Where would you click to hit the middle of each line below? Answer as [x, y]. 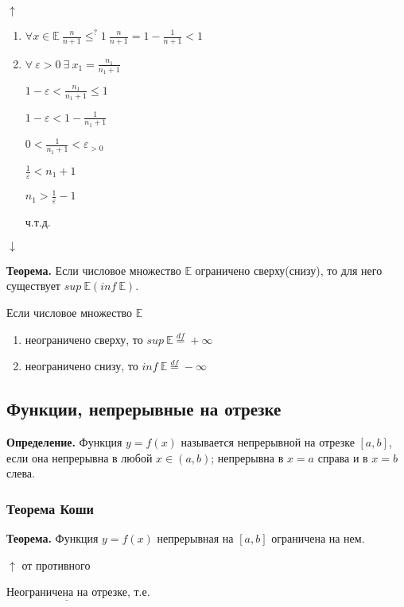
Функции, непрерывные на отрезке [144, 409]
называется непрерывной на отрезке [268, 441]
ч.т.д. [38, 222]
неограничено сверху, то [84, 339]
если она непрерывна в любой [80, 457]
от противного [56, 564]
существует [33, 286]
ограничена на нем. [318, 537]
